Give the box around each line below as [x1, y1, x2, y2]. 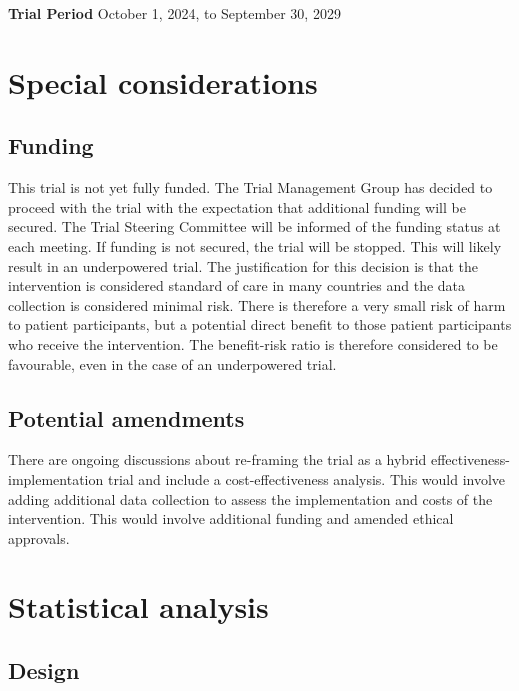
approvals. [8, 527, 70, 548]
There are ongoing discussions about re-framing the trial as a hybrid [8, 449, 427, 470]
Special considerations [8, 61, 318, 102]
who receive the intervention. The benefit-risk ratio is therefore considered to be [8, 333, 498, 354]
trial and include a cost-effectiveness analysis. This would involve [107, 468, 506, 489]
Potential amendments [8, 402, 245, 433]
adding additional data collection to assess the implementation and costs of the [8, 488, 493, 509]
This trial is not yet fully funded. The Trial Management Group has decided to [8, 177, 493, 198]
